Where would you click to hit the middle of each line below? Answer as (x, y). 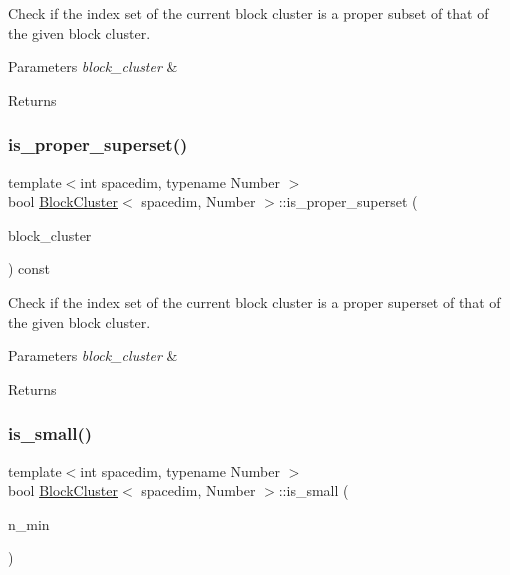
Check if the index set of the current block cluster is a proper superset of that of (254, 301)
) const (29, 268)
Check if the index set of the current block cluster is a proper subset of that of (248, 13)
